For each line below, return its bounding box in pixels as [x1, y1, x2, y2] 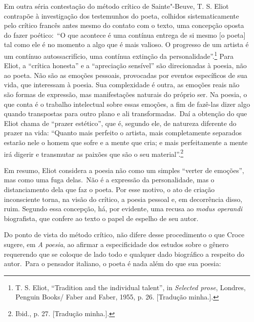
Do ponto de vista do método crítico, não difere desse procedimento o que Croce [4, 229, 245, 240]
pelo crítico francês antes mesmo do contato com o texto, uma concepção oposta [4, 20, 244, 30]
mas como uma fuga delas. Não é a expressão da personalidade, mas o [4, 174, 214, 185]
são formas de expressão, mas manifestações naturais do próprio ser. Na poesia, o [4, 89, 247, 99]
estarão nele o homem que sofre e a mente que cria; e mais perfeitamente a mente [4, 137, 248, 147]
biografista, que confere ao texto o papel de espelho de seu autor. [4, 213, 199, 223]
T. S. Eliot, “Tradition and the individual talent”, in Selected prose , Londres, [15, 282, 246, 292]
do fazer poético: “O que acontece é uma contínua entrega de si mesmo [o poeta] [4, 29, 246, 40]
